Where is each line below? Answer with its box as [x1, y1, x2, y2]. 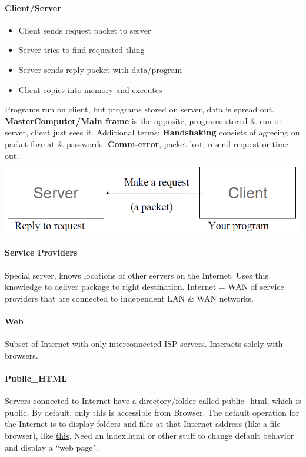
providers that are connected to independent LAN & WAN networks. [5, 292, 254, 304]
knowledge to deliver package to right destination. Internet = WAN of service [5, 280, 284, 293]
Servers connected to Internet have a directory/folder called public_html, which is [5, 395, 301, 407]
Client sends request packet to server [18, 24, 151, 36]
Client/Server [5, 1, 61, 14]
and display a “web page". [5, 441, 98, 453]
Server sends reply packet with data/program [18, 63, 182, 75]
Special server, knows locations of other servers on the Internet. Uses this [5, 269, 269, 281]
